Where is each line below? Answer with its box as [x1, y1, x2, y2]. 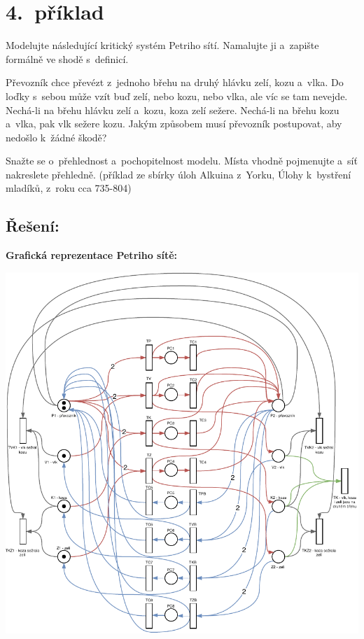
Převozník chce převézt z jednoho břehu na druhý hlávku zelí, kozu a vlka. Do [6, 75, 344, 90]
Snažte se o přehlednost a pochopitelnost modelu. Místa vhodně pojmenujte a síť [6, 153, 358, 168]
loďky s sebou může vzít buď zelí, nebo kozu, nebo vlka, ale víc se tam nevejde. [6, 88, 348, 103]
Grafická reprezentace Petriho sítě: [6, 248, 178, 262]
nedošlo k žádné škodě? [6, 129, 107, 144]
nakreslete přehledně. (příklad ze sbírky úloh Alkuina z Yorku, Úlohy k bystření [6, 167, 351, 181]
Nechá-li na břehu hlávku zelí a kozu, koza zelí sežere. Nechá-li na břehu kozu [6, 102, 339, 117]
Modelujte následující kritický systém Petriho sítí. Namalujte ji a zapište [6, 38, 319, 52]
